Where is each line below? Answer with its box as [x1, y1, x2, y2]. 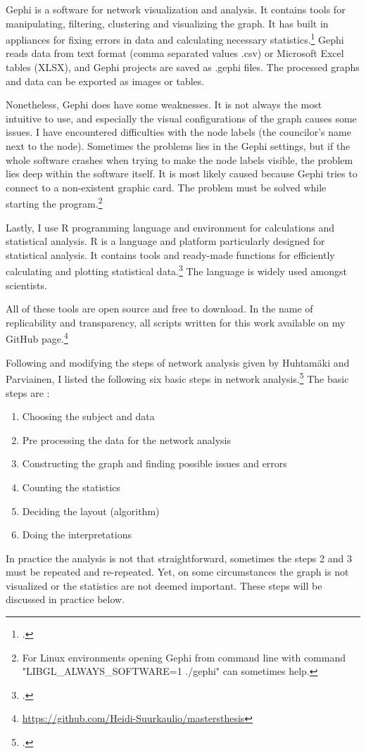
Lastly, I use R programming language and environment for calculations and [6, 220, 335, 234]
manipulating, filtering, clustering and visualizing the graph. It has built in [6, 15, 329, 30]
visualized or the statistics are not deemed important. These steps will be [6, 578, 322, 593]
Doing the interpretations [22, 527, 132, 542]
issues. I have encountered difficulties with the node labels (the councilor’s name [6, 125, 351, 139]
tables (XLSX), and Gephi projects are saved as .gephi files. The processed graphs [6, 60, 360, 75]
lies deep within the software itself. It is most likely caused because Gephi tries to [6, 166, 358, 181]
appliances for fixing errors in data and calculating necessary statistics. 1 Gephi [6, 30, 344, 46]
